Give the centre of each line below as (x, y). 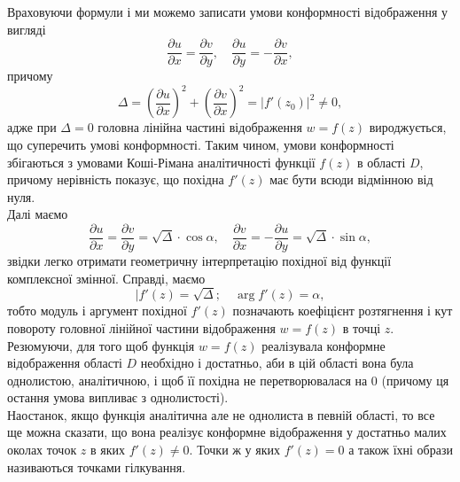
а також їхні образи (401, 450)
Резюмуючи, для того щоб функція (101, 345)
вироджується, (408, 127)
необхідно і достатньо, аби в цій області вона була (277, 363)
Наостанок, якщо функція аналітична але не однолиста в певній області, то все (221, 414)
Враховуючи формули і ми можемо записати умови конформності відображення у (228, 12)
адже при (32, 127)
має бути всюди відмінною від (351, 179)
